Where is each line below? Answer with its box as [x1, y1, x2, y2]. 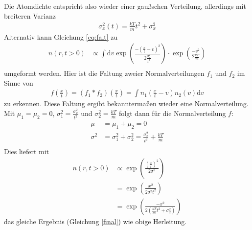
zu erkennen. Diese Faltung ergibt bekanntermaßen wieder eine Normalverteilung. [4, 98, 249, 109]
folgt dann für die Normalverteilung [119, 108, 226, 118]
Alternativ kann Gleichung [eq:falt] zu [4, 31, 118, 42]
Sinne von [4, 77, 33, 88]
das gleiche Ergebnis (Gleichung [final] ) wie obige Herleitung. [4, 216, 187, 226]
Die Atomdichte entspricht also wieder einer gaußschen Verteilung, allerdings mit [4, 1, 246, 11]
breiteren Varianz [4, 10, 56, 21]
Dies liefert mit [4, 146, 49, 157]
